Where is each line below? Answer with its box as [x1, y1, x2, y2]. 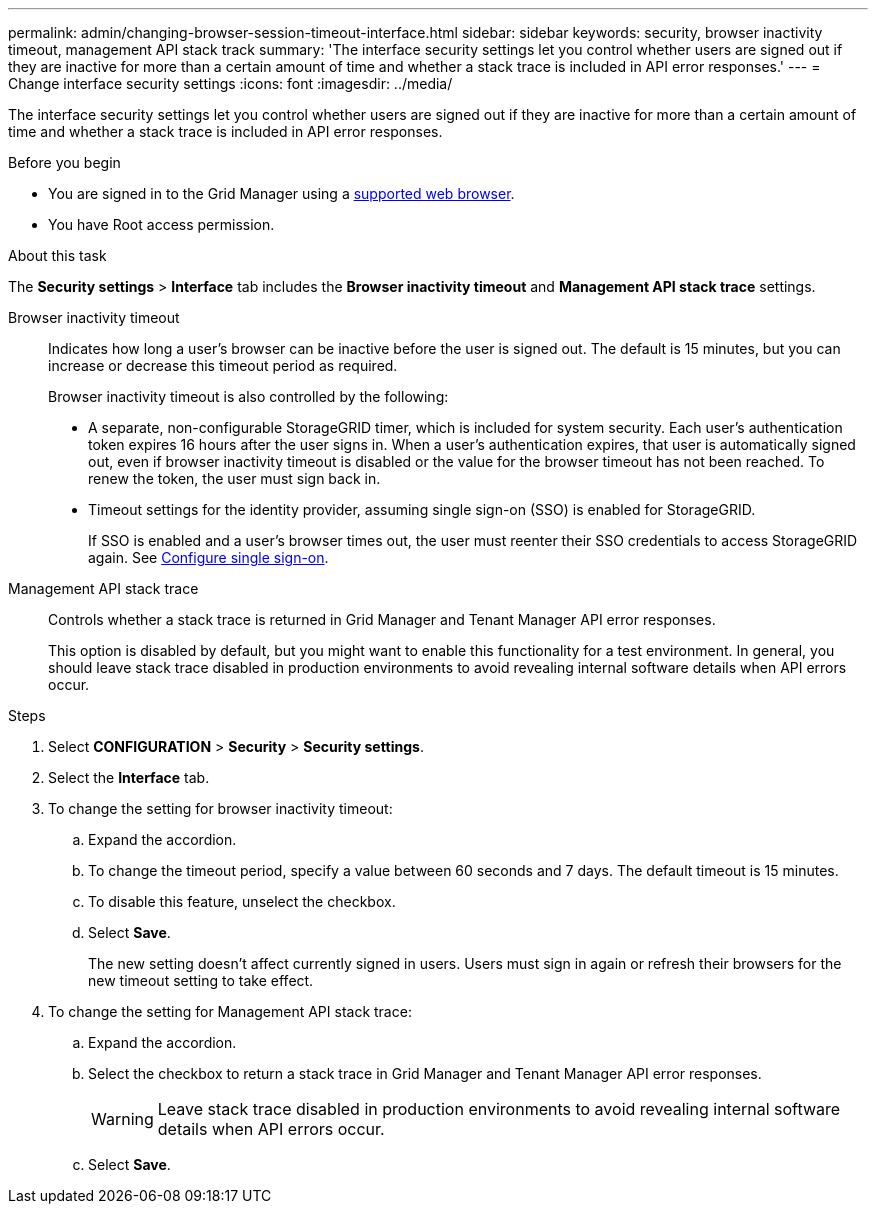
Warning [91, 1109, 154, 1129]
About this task [8, 247, 107, 264]
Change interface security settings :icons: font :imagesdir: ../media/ [8, 75, 453, 92]
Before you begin [8, 154, 121, 171]
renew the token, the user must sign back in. [88, 470, 381, 487]
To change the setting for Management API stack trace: [48, 1003, 412, 1020]
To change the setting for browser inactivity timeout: [48, 800, 393, 817]
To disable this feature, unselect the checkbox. [88, 893, 396, 910]
